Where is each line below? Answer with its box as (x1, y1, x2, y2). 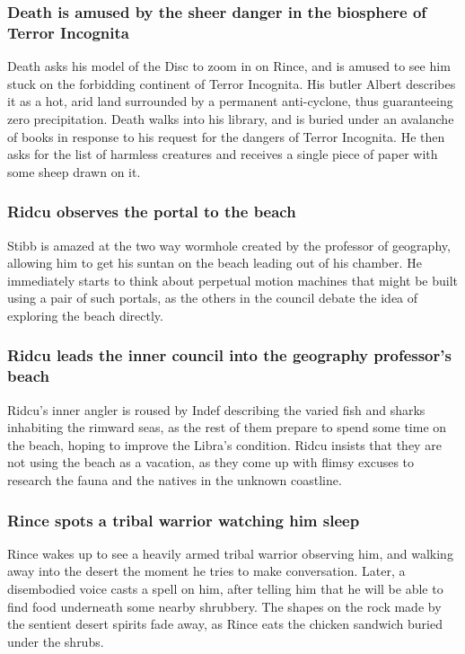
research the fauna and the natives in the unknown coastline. (7, 471, 342, 489)
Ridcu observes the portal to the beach (7, 200, 296, 223)
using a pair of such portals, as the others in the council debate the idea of (7, 288, 418, 307)
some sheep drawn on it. (7, 162, 141, 181)
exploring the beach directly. (7, 305, 163, 324)
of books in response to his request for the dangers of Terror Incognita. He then (7, 127, 445, 146)
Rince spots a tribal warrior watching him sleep (7, 508, 360, 531)
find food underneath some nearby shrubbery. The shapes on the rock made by (7, 597, 442, 615)
